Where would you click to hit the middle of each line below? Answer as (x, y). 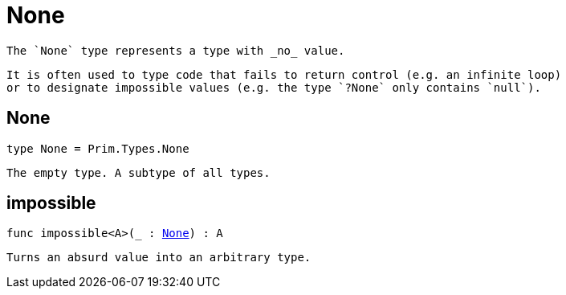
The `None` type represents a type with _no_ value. (176, 50)
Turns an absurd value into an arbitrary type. (159, 258)
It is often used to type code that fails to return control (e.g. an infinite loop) (284, 74)
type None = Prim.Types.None (98, 148)
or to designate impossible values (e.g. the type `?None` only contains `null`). (274, 87)
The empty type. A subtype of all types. (138, 172)
